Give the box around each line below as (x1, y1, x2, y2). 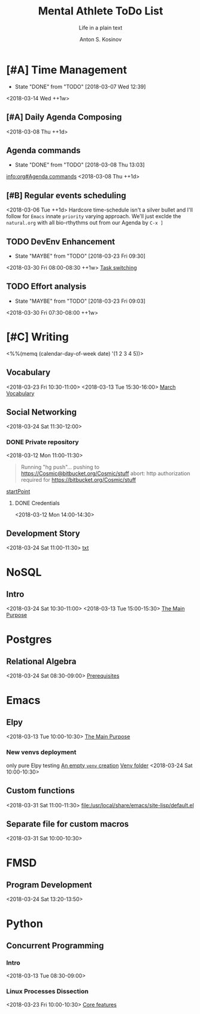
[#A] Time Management (6, 63, 128, 76)
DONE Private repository (6, 438, 79, 446)
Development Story (6, 529, 80, 538)
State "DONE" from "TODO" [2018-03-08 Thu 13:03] (14, 161, 145, 169)
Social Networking (6, 407, 77, 417)
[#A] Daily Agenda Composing (6, 112, 122, 123)
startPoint (6, 488, 31, 495)
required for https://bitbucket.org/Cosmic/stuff (20, 476, 137, 483)
